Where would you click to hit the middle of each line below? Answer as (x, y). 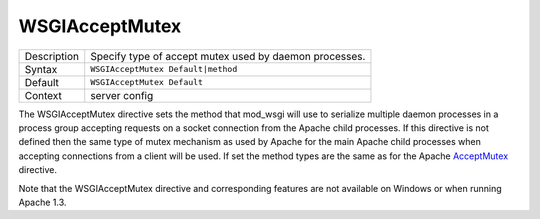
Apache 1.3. (42, 202)
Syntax (41, 69)
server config (122, 95)
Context (43, 95)
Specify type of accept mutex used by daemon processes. (228, 56)
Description (52, 56)
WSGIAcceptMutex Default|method (164, 69)
